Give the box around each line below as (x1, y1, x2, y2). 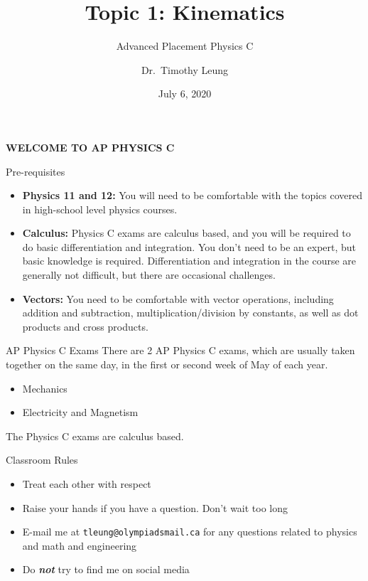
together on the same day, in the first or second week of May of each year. (6, 357, 328, 372)
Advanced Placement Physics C (116, 38, 254, 53)
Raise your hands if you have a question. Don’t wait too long (22, 500, 288, 515)
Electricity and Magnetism (22, 405, 139, 420)
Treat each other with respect (22, 476, 151, 491)
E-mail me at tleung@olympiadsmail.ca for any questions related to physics (22, 524, 357, 539)
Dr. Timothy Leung (141, 62, 229, 77)
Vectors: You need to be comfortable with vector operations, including (22, 291, 334, 306)
